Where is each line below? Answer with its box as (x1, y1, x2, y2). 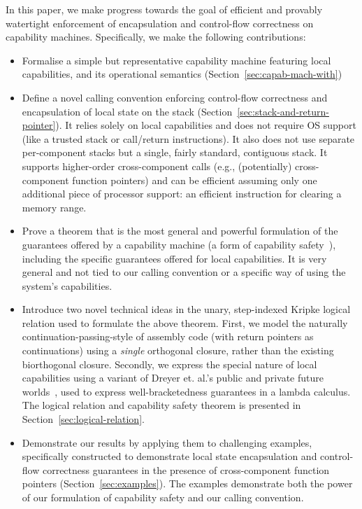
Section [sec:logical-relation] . (22, 412, 145, 426)
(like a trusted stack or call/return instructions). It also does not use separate (22, 131, 355, 146)
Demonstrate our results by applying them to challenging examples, (22, 435, 312, 449)
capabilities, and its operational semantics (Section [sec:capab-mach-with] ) (22, 67, 342, 81)
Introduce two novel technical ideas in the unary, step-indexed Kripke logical (22, 302, 351, 316)
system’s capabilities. (22, 278, 113, 293)
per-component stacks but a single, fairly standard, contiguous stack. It (22, 145, 328, 160)
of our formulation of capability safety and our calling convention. (22, 490, 304, 504)
